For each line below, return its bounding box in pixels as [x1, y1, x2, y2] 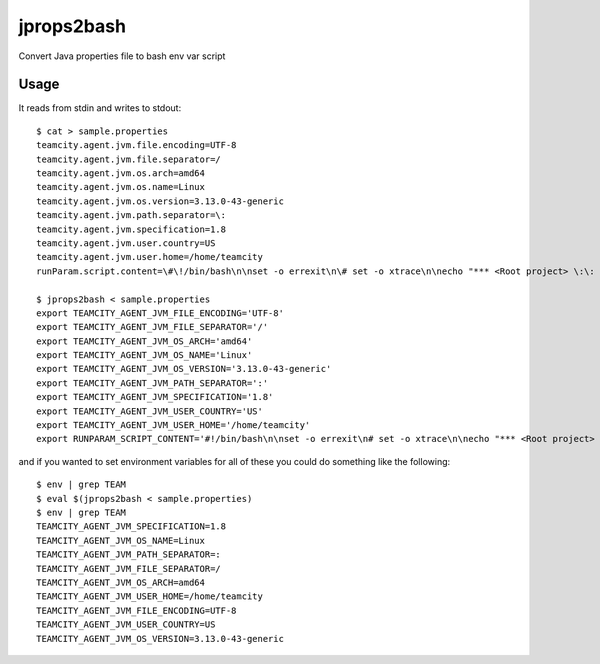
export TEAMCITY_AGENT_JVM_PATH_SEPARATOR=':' [36, 377, 269, 389]
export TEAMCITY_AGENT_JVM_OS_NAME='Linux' [36, 350, 253, 361]
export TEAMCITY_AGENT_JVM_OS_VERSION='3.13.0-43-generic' [36, 363, 332, 375]
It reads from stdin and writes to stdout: [18, 102, 182, 114]
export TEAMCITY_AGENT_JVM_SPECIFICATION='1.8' [36, 391, 274, 403]
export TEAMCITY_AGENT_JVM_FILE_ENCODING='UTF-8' [36, 307, 285, 319]
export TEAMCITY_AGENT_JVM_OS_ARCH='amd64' [36, 335, 253, 347]
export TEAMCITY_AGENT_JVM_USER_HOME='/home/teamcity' [36, 420, 311, 431]
